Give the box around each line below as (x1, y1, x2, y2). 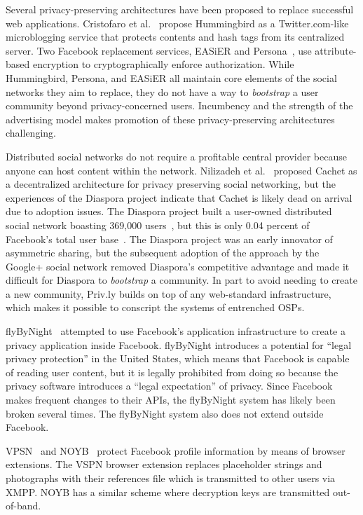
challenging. (6, 125, 56, 140)
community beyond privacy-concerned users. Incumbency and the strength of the (6, 98, 353, 113)
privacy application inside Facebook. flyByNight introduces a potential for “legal (6, 337, 352, 352)
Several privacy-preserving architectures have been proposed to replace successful (6, 2, 354, 16)
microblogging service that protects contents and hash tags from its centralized (6, 29, 345, 44)
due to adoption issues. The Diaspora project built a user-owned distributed (6, 204, 332, 219)
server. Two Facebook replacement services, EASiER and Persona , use (6, 43, 312, 57)
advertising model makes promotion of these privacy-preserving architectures (6, 111, 335, 126)
